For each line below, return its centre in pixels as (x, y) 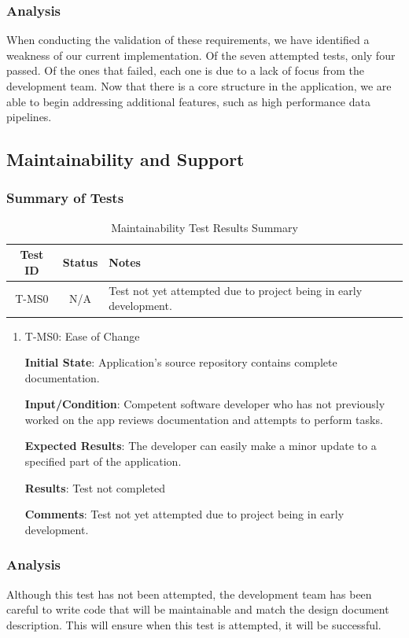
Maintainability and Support (125, 159)
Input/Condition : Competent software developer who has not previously (205, 404)
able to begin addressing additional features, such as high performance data (188, 101)
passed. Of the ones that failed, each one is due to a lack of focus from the (185, 70)
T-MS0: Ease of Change (82, 336)
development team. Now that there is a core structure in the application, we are (199, 86)
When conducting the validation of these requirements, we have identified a (188, 40)
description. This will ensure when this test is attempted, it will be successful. (194, 624)
